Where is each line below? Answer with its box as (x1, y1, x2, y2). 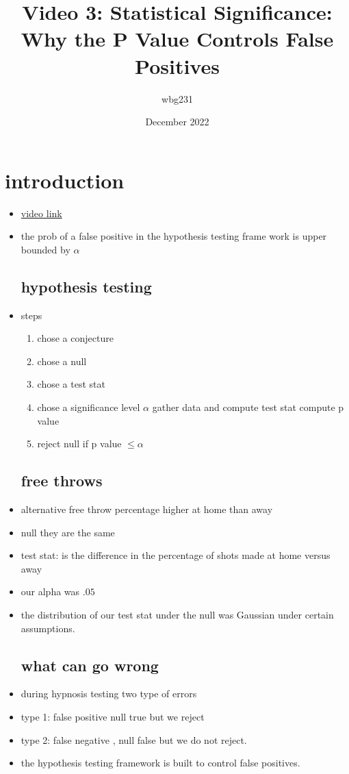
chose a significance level (37, 399, 140, 414)
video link (21, 205, 62, 220)
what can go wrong (21, 654, 159, 675)
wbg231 (161, 91, 193, 105)
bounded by (21, 242, 70, 256)
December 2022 (145, 114, 209, 129)
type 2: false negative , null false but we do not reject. (21, 732, 247, 747)
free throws (21, 470, 103, 491)
